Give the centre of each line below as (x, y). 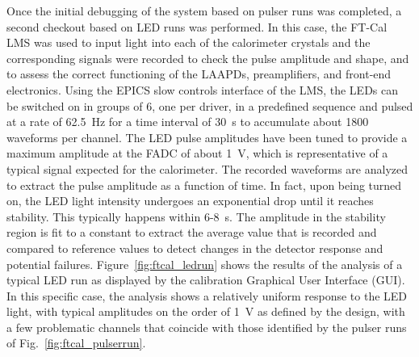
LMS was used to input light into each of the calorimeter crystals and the (189, 42)
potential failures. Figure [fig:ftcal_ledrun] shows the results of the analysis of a (205, 264)
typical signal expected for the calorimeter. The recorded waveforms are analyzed (207, 168)
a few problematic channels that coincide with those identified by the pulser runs (207, 327)
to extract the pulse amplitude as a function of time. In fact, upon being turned (204, 185)
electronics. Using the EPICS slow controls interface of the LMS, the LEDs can (203, 89)
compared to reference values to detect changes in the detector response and (195, 248)
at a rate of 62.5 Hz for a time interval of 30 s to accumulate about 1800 (188, 122)
